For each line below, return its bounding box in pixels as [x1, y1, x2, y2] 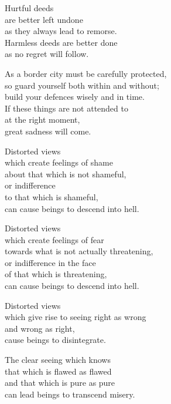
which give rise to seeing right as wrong [5, 311, 146, 323]
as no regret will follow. [5, 48, 89, 60]
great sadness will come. [5, 124, 91, 137]
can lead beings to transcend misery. [5, 388, 135, 400]
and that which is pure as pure [5, 376, 115, 389]
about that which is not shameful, [5, 167, 126, 180]
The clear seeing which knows [5, 353, 111, 366]
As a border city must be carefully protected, [5, 67, 167, 79]
